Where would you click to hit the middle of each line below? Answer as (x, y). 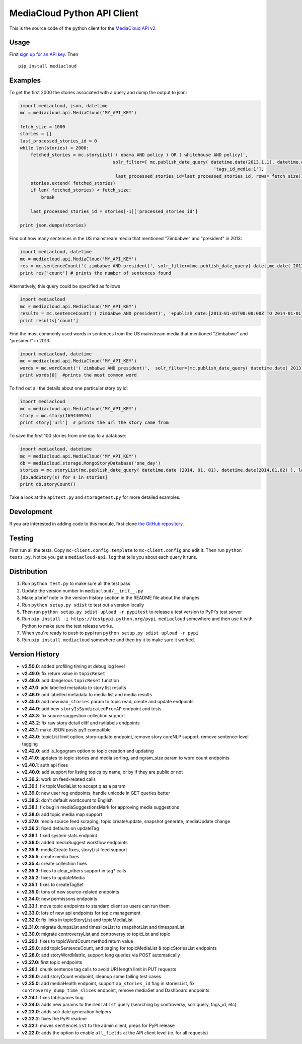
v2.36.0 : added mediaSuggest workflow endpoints (75, 843)
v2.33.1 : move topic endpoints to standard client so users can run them (96, 906)
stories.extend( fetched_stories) (73, 183)
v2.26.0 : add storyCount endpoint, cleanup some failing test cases (91, 976)
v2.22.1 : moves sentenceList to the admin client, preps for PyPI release (98, 1026)
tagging (30, 744)
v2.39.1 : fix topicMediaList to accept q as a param (74, 786)
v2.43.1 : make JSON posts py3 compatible (66, 729)
